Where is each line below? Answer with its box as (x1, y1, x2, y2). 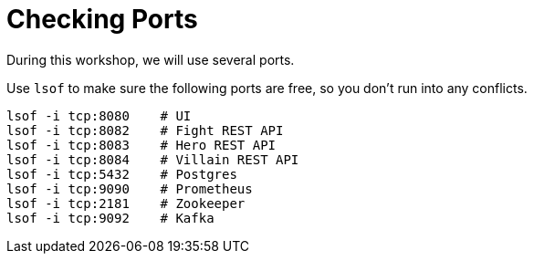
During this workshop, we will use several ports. (6, 51, 295, 68)
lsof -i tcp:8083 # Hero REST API (6, 137, 277, 152)
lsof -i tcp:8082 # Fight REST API (6, 122, 284, 138)
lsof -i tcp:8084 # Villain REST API (6, 151, 299, 167)
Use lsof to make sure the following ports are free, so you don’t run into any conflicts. (6, 79, 528, 96)
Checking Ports (6, 4, 198, 35)
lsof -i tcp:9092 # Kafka (6, 210, 215, 225)
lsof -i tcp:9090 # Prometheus (6, 181, 253, 196)
